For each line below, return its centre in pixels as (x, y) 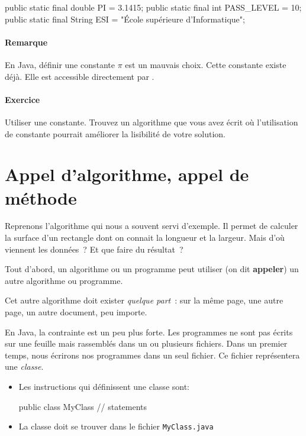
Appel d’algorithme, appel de (127, 174)
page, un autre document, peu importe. (76, 312)
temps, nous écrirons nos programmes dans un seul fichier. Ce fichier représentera (152, 355)
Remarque (26, 42)
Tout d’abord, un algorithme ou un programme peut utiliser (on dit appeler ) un (152, 269)
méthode (41, 197)
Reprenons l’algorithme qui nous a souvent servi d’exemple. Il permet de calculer (152, 226)
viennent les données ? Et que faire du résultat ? (94, 249)
